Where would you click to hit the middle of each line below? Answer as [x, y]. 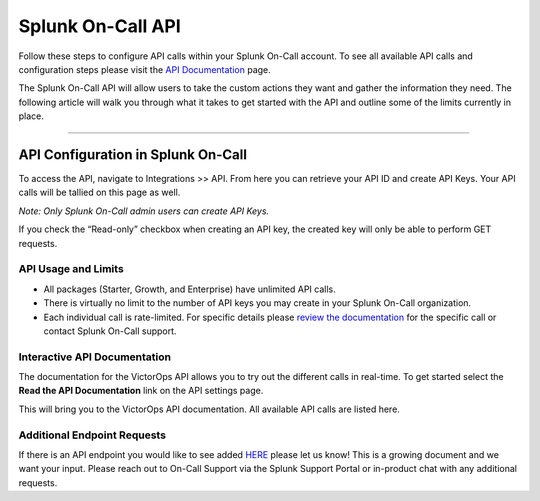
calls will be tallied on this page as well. [99, 192]
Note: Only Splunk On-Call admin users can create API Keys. [144, 211]
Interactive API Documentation [95, 357]
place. [31, 116]
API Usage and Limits [71, 269]
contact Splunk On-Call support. [110, 331]
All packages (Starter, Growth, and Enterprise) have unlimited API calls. [189, 289]
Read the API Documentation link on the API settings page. [141, 391]
